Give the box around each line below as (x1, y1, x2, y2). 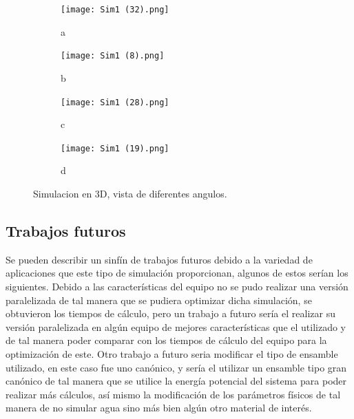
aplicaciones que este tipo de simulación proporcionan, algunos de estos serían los (6, 266, 348, 280)
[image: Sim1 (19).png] (61, 143, 169, 153)
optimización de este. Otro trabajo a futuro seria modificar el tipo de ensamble (6, 346, 338, 361)
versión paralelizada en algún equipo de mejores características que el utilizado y (6, 319, 346, 334)
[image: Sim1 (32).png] (61, 5, 169, 14)
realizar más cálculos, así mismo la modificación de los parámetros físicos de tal (6, 387, 341, 401)
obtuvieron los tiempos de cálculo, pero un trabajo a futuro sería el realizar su (6, 306, 335, 321)
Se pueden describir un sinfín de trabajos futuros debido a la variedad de (6, 252, 313, 266)
